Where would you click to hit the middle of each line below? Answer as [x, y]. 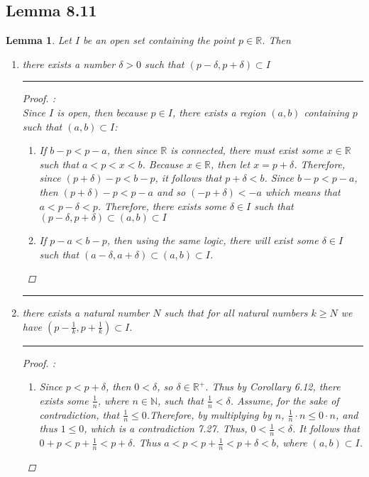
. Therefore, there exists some [162, 205]
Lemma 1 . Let [39, 40]
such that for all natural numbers [236, 312]
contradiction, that [79, 414]
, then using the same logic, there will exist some [213, 240]
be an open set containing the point [159, 40]
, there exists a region [219, 112]
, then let [231, 164]
